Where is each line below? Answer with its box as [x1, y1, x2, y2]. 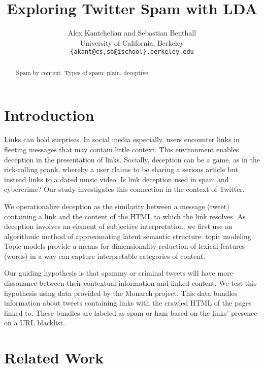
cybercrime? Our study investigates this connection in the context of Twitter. [4, 184, 245, 194]
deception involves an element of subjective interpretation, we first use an [4, 221, 233, 231]
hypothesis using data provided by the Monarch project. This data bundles [4, 287, 238, 298]
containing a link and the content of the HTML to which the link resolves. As [4, 211, 246, 221]
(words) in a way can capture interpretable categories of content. [4, 250, 206, 261]
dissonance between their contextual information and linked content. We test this [4, 278, 257, 288]
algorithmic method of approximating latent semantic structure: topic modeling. [4, 230, 253, 241]
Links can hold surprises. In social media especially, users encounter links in [4, 134, 240, 145]
